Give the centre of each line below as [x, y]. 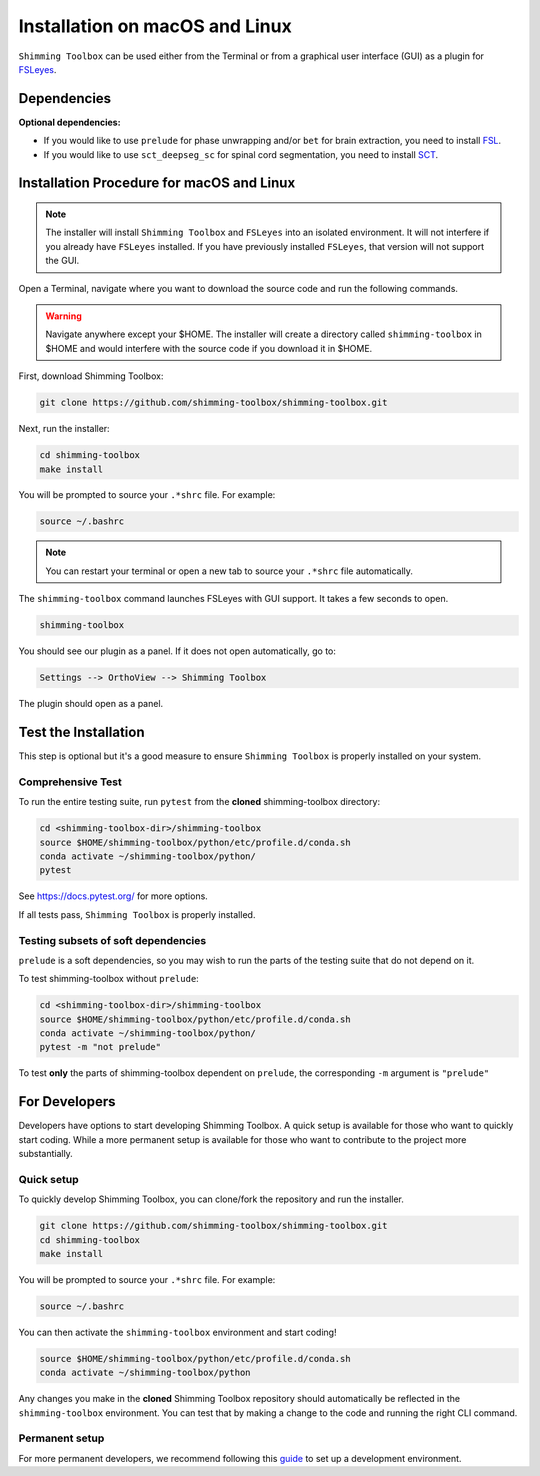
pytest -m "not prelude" [100, 1047]
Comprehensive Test [70, 782]
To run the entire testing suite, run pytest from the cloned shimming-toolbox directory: [199, 802]
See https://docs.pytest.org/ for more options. [113, 896]
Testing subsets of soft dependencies [112, 940]
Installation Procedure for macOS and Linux [157, 183]
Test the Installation [81, 731]
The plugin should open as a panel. [91, 704]
